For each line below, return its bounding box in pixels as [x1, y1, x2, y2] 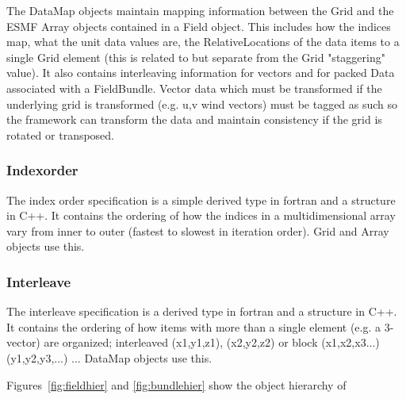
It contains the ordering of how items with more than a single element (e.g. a [6, 318, 381, 335]
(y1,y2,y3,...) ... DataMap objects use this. [6, 349, 213, 366]
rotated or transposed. [6, 126, 115, 143]
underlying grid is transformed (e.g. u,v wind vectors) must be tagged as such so [6, 95, 398, 112]
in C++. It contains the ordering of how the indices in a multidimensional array [6, 207, 396, 224]
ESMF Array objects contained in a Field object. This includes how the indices [6, 17, 391, 34]
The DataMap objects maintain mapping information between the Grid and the [6, 2, 394, 18]
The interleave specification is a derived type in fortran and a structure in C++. [6, 303, 397, 320]
